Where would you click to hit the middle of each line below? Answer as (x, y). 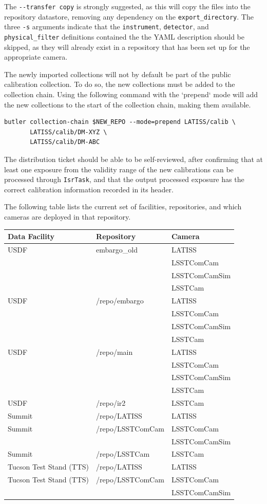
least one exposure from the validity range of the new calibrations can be (119, 169)
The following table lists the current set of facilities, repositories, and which (123, 206)
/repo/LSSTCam (123, 454)
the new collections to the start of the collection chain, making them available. (128, 104)
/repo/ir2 (111, 403)
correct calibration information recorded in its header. (89, 189)
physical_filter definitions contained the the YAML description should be (125, 36)
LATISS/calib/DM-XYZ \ (69, 132)
